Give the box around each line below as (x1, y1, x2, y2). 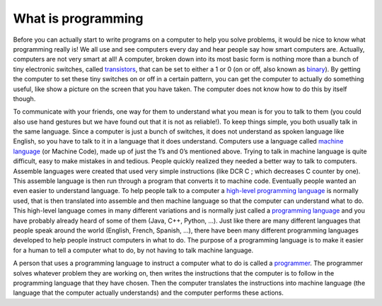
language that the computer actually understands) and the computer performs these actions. (13, 288, 284, 297)
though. (13, 94, 36, 102)
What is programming (13, 11, 144, 26)
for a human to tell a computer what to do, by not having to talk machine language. (13, 246, 254, 254)
